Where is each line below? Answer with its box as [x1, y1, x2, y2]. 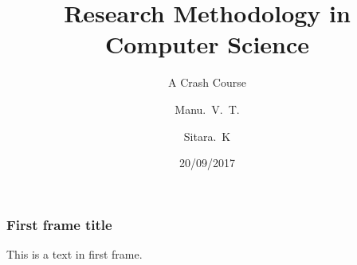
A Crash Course [168, 74, 246, 91]
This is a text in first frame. [6, 245, 143, 262]
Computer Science [104, 28, 310, 60]
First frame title [6, 214, 112, 234]
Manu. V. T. [175, 100, 240, 117]
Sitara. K [183, 127, 231, 144]
